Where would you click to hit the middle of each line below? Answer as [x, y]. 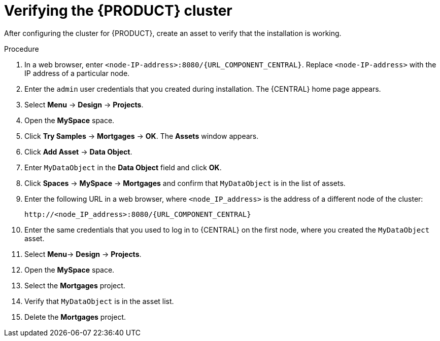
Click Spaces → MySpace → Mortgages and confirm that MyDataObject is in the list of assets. [185, 183]
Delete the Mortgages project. [75, 317]
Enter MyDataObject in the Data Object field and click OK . [123, 167]
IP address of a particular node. [77, 73]
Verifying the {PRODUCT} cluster [118, 11]
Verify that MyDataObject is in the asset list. [99, 301]
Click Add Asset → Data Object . [78, 151]
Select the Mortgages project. [75, 285]
